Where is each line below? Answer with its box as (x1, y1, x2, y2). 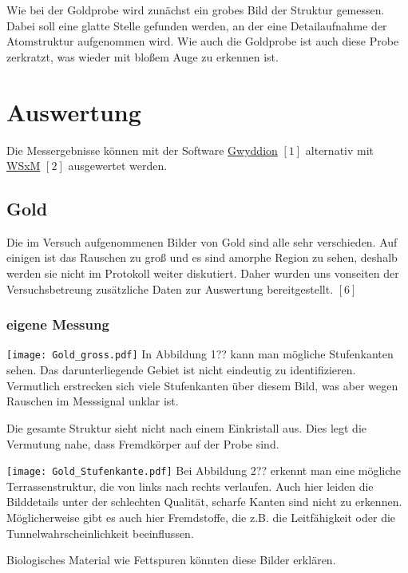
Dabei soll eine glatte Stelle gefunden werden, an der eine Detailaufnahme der (6, 17, 387, 34)
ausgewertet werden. (68, 157, 168, 174)
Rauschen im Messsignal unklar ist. (6, 393, 179, 409)
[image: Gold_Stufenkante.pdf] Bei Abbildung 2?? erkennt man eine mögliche (6, 462, 402, 479)
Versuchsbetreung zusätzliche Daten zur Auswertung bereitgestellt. (6, 280, 334, 297)
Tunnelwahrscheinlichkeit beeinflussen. (6, 524, 194, 541)
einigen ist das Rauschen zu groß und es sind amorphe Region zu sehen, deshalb (6, 249, 398, 266)
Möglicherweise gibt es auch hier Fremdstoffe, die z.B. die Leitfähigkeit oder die (6, 508, 396, 525)
